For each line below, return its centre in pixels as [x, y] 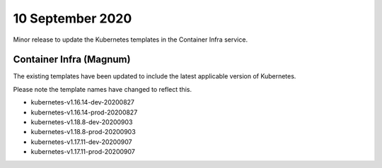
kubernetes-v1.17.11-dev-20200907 [81, 142]
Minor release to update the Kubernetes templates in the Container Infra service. [130, 40]
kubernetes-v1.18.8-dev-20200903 [82, 122]
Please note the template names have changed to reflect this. [103, 89]
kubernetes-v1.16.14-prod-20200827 [84, 112]
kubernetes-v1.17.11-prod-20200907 [83, 152]
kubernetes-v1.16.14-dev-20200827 [82, 102]
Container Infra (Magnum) [72, 60]
